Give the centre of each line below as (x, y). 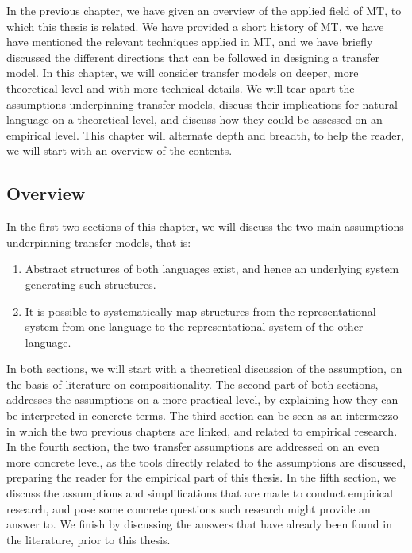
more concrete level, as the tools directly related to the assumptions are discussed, (206, 461)
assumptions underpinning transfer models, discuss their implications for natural (202, 104)
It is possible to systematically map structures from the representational (200, 311)
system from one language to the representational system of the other (194, 326)
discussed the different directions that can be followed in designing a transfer (193, 57)
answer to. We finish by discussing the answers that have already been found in (199, 524)
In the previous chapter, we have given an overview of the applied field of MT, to (204, 10)
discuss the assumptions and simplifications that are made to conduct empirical (200, 493)
